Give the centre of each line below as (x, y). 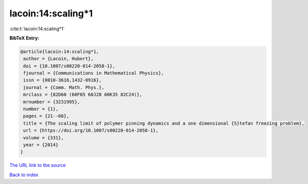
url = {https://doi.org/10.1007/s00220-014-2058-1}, (91, 130)
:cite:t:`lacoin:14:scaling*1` (37, 29)
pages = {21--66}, (46, 116)
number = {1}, (41, 109)
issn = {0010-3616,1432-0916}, (63, 80)
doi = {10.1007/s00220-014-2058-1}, (69, 66)
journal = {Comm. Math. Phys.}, (64, 87)
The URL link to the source (38, 165)
